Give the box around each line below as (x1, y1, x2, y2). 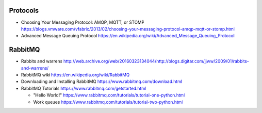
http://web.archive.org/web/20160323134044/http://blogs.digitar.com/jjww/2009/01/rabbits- (63, 58, 249, 64)
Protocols (9, 6, 39, 15)
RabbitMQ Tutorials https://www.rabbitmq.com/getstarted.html (21, 85, 147, 91)
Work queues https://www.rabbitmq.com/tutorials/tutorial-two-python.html (33, 99, 183, 105)
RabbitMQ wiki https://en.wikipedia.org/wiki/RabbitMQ (21, 72, 130, 78)
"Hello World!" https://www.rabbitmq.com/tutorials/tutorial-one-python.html (33, 92, 185, 98)
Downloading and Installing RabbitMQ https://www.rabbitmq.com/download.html (21, 79, 182, 84)
